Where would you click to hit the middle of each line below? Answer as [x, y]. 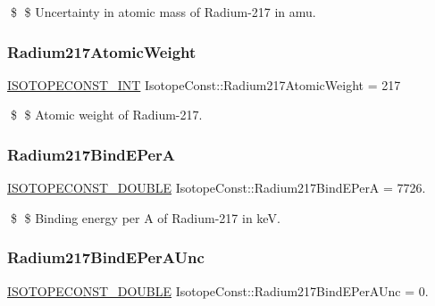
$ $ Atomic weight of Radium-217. [106, 115]
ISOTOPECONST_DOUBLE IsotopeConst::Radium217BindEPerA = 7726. [217, 188]
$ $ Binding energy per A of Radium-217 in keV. [145, 217]
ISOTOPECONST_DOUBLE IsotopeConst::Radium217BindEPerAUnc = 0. [218, 290]
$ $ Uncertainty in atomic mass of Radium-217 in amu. [163, 12]
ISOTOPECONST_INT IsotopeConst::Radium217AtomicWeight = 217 [204, 84]
